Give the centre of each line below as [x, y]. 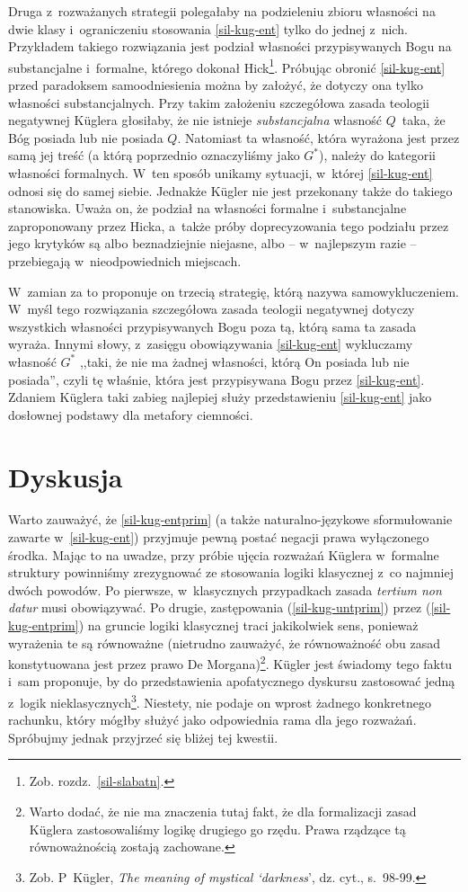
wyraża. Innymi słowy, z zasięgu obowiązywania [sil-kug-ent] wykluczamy [211, 344]
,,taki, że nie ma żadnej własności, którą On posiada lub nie [244, 361]
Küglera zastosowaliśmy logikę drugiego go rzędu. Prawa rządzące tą [217, 829]
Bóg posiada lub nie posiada [86, 137]
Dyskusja [66, 476]
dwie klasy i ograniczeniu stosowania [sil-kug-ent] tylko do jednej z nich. [208, 28]
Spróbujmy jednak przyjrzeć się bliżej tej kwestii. [143, 737]
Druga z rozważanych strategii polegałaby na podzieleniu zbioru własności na [222, 11]
